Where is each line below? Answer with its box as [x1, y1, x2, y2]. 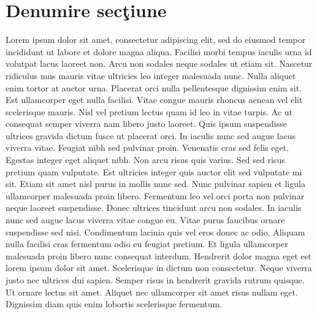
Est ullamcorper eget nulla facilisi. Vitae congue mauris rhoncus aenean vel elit [6, 93, 303, 106]
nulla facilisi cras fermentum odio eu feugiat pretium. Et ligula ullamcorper [6, 237, 288, 250]
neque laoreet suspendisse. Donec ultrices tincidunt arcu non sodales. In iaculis [6, 201, 302, 214]
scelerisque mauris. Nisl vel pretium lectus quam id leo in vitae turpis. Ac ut [6, 105, 293, 118]
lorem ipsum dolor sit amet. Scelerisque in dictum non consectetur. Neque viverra [6, 261, 312, 274]
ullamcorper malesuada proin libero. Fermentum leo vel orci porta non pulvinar [6, 189, 305, 202]
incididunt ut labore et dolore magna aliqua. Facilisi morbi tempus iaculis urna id [6, 45, 312, 58]
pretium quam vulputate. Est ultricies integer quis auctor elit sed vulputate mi [6, 165, 302, 178]
